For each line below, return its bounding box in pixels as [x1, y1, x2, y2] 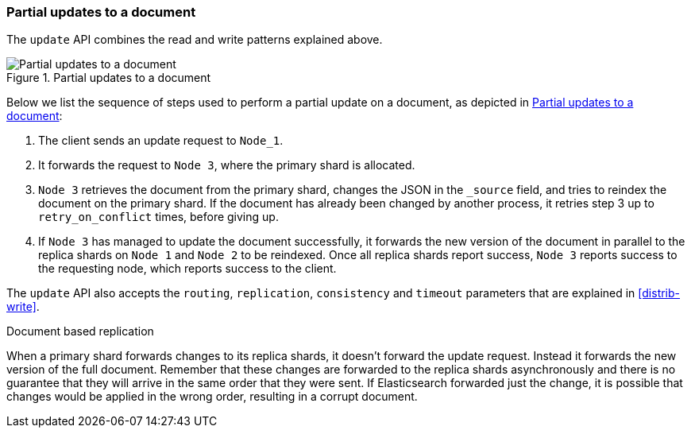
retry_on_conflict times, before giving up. [38, 210, 279, 224]
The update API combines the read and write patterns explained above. [6, 33, 383, 47]
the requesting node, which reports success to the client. [38, 262, 337, 276]
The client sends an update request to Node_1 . [38, 134, 284, 148]
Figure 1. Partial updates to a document [6, 71, 211, 85]
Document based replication [6, 324, 154, 339]
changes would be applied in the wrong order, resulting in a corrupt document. [6, 389, 418, 404]
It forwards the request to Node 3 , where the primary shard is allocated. [38, 158, 415, 172]
